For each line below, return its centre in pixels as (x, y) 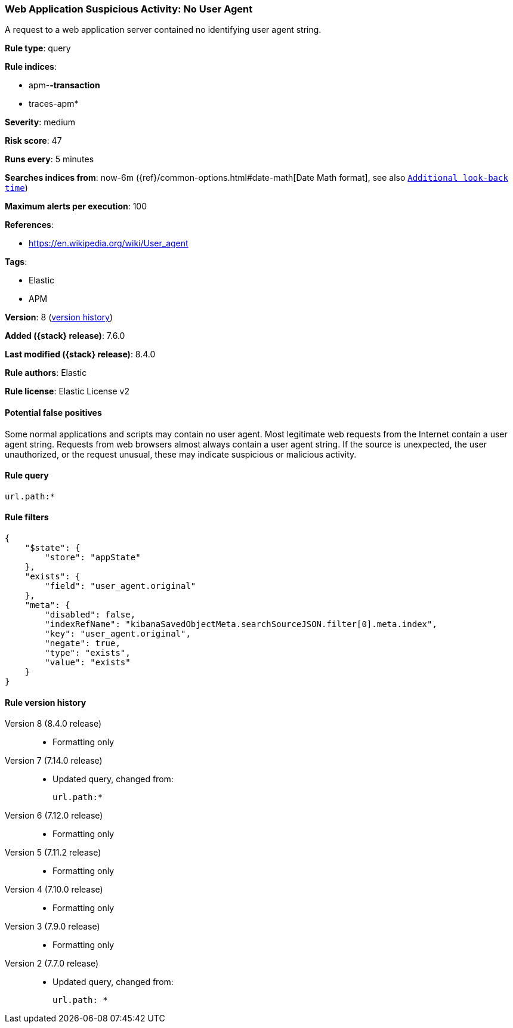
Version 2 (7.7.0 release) (52, 964)
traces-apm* (54, 104)
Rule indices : (31, 67)
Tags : (16, 262)
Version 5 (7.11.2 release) (53, 853)
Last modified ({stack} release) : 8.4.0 (80, 354)
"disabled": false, (90, 615)
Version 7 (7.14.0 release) (54, 761)
